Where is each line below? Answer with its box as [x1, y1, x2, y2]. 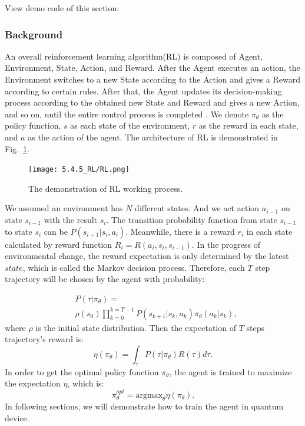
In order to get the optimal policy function [5, 365, 159, 378]
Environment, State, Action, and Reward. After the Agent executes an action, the [5, 61, 300, 74]
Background [5, 27, 63, 41]
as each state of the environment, [70, 119, 190, 132]
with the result [44, 214, 98, 225]
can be [44, 225, 68, 237]
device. [5, 411, 29, 424]
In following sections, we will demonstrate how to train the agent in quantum [5, 400, 284, 412]
